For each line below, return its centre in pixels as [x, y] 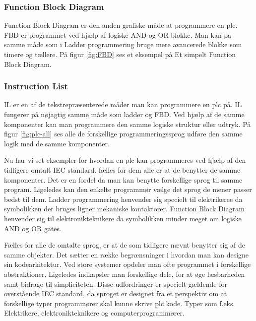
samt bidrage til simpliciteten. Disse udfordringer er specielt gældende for [116, 284]
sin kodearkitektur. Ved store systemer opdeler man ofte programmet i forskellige [128, 264]
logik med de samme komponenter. [57, 143]
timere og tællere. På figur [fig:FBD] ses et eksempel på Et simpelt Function [120, 54]
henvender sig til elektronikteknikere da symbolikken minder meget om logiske [123, 218]
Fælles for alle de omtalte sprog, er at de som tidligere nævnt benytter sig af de [125, 245]
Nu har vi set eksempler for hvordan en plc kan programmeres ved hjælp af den [125, 160]
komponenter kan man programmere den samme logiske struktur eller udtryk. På [128, 124]
